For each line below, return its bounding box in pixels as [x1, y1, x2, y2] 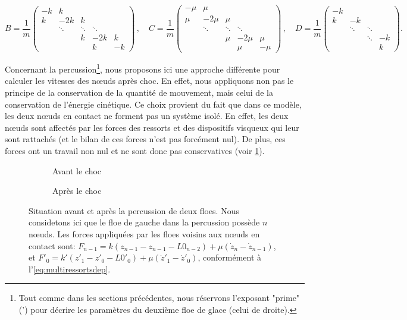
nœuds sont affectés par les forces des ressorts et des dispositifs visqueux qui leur [5, 121, 299, 133]
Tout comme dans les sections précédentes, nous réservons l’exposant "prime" [18, 291, 300, 304]
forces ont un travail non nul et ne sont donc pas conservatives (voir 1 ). [5, 145, 265, 157]
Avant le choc [52, 164, 102, 177]
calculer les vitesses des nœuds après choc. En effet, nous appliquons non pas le [5, 74, 294, 87]
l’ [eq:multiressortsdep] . [29, 262, 111, 275]
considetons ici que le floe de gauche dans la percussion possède [29, 216, 260, 228]
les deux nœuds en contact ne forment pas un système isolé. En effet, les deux [5, 109, 289, 122]
